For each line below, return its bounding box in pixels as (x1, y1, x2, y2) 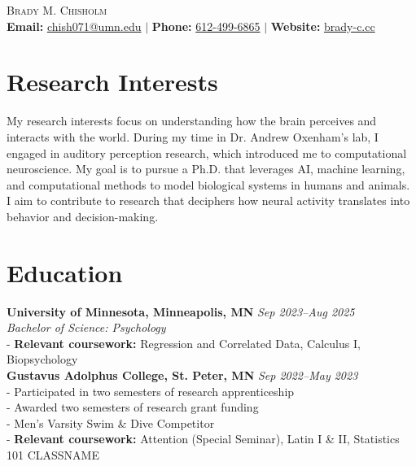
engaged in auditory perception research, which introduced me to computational (7, 144, 407, 161)
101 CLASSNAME (7, 446, 99, 463)
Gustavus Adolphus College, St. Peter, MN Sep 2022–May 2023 (7, 366, 358, 383)
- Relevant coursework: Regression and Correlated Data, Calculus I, (7, 334, 361, 351)
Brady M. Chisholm (7, 2, 107, 18)
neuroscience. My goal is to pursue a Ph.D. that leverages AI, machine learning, (7, 160, 405, 177)
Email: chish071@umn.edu (7, 17, 142, 34)
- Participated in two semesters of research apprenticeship (7, 382, 295, 399)
